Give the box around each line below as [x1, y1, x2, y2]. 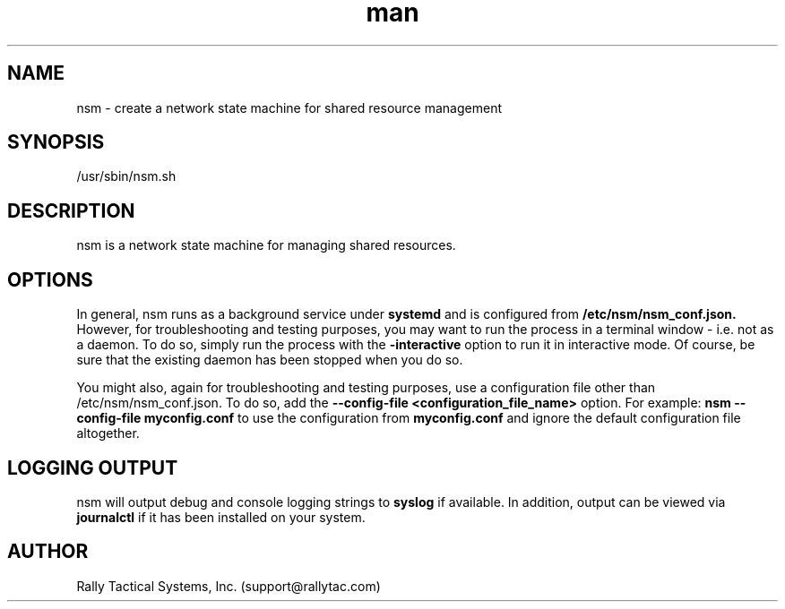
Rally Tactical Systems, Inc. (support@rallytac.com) [76, 578, 381, 594]
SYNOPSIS [7, 131, 105, 154]
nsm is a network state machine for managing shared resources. [76, 237, 456, 253]
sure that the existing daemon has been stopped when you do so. [76, 352, 463, 368]
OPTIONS [7, 268, 93, 291]
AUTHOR [7, 540, 89, 563]
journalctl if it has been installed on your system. [76, 509, 366, 525]
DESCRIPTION [7, 199, 135, 222]
